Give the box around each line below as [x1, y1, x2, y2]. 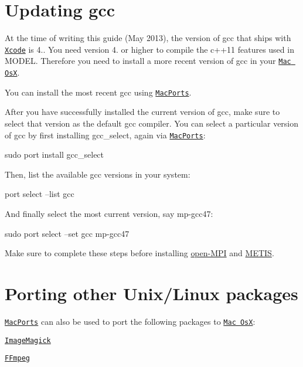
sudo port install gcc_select [5, 148, 104, 161]
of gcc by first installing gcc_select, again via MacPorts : [5, 128, 206, 141]
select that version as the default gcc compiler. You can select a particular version [5, 117, 299, 129]
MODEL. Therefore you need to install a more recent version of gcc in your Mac [5, 55, 291, 67]
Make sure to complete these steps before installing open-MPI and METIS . [5, 247, 274, 259]
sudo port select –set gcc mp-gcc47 [5, 227, 130, 239]
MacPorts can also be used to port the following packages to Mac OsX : [5, 315, 256, 327]
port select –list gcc [5, 188, 74, 200]
